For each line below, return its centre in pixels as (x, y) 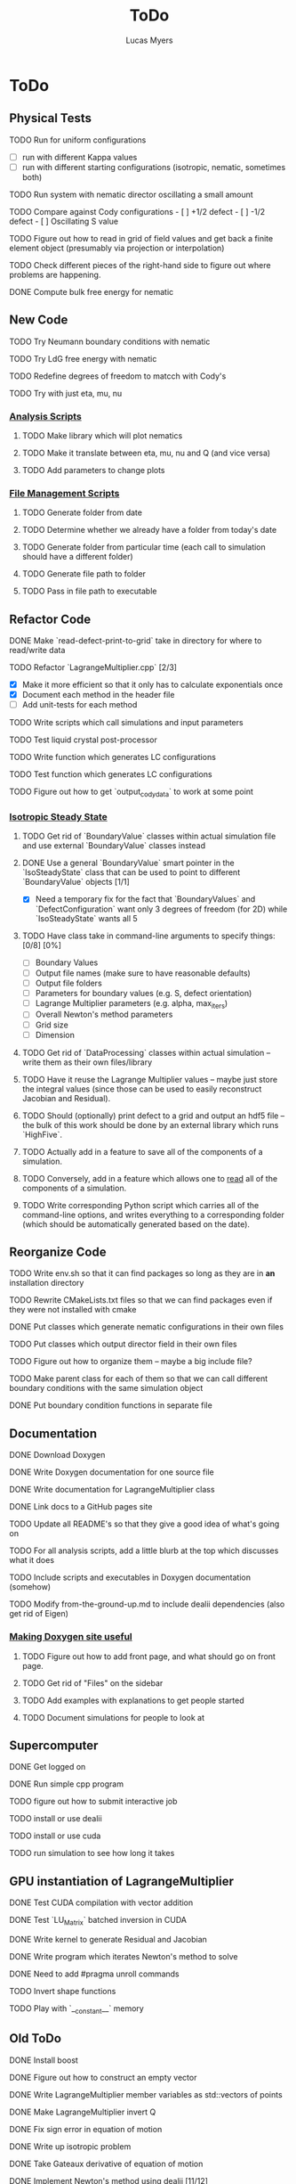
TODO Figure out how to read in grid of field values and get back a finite (141, 238)
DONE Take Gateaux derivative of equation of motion (106, 2164)
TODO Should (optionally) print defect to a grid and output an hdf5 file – (153, 1116)
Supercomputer (54, 1745)
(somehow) (30, 1587)
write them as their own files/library (87, 1062)
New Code (39, 320)
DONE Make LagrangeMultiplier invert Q (83, 2112)
